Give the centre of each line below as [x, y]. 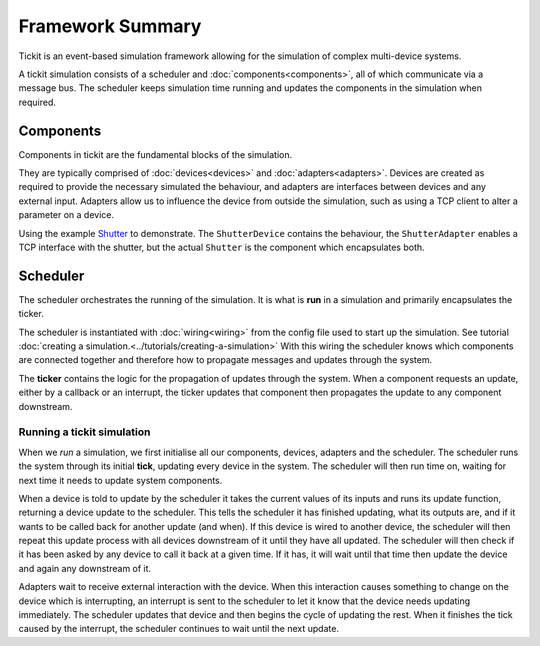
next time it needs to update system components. [120, 480]
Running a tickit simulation [84, 432]
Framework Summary [110, 26]
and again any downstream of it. [85, 568]
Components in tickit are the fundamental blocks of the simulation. [155, 154]
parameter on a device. [66, 215]
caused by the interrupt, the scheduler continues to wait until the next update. [179, 629]
